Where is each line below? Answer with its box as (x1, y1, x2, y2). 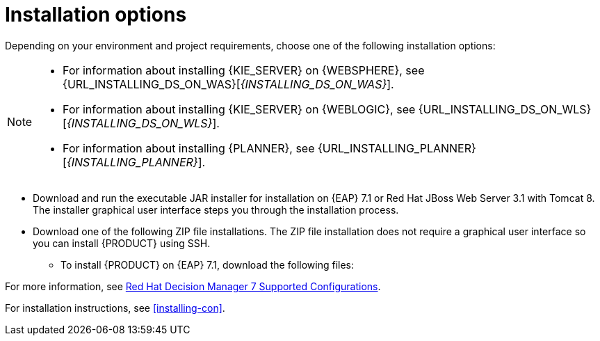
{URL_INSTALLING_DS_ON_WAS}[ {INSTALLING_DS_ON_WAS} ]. (63, 77, 394, 91)
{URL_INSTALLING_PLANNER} (318, 141, 476, 155)
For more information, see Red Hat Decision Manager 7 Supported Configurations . (5, 280, 381, 292)
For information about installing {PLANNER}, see (63, 141, 315, 155)
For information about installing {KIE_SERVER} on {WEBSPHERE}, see (63, 63, 425, 77)
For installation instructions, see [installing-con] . (5, 301, 225, 314)
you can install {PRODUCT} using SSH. (33, 237, 211, 249)
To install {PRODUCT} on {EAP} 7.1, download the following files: (60, 258, 354, 271)
